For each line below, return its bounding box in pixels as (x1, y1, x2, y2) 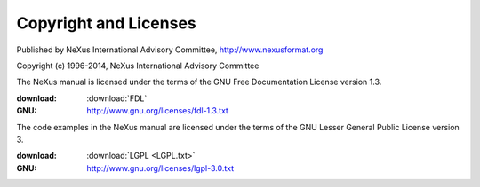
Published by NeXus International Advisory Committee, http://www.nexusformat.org (16, 44, 324, 55)
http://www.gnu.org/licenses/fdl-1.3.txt (86, 105, 228, 116)
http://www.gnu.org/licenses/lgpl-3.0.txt (86, 162, 235, 173)
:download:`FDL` (86, 93, 148, 104)
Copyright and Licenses (16, 13, 197, 33)
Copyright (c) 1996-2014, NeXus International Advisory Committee (16, 60, 260, 71)
